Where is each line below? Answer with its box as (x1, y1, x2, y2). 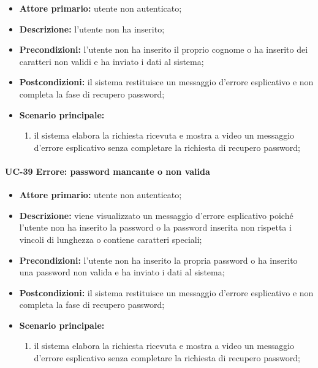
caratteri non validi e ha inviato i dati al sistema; (19, 55, 204, 67)
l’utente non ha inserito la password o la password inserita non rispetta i (19, 221, 292, 234)
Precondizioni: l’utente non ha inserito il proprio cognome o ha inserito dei (19, 43, 308, 56)
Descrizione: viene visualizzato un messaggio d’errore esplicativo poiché (19, 209, 293, 221)
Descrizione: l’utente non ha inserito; (19, 22, 165, 35)
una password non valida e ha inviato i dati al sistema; (19, 266, 225, 278)
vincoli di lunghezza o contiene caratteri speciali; (19, 232, 202, 245)
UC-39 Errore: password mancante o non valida (5, 164, 210, 177)
